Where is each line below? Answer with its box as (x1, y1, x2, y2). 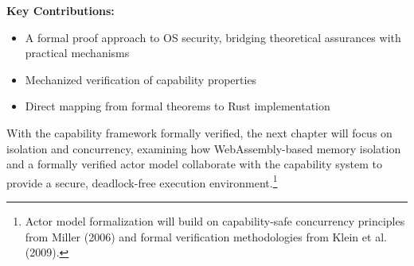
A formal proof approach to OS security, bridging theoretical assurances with (25, 29, 401, 45)
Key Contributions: (6, 2, 115, 18)
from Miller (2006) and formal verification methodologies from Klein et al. (25, 228, 387, 245)
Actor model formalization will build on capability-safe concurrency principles (25, 213, 405, 229)
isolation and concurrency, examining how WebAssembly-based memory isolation (6, 140, 401, 156)
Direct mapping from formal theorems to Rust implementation (25, 98, 330, 114)
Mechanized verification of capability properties (25, 71, 257, 87)
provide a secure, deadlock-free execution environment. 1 (6, 172, 278, 191)
